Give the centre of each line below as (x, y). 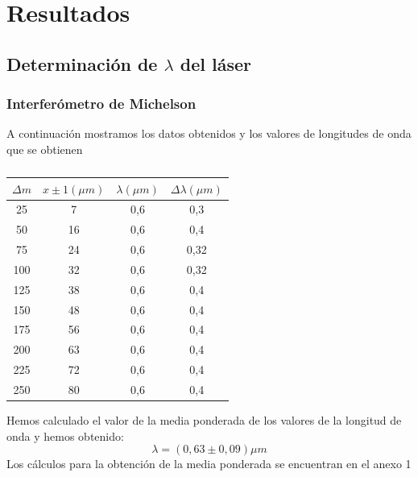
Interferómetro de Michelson (101, 104)
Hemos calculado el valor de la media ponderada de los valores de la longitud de (204, 420)
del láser (215, 63)
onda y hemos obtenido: (65, 436)
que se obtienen (45, 149)
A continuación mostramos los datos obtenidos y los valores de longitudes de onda (209, 133)
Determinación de (82, 63)
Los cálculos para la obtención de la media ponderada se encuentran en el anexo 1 (209, 464)
